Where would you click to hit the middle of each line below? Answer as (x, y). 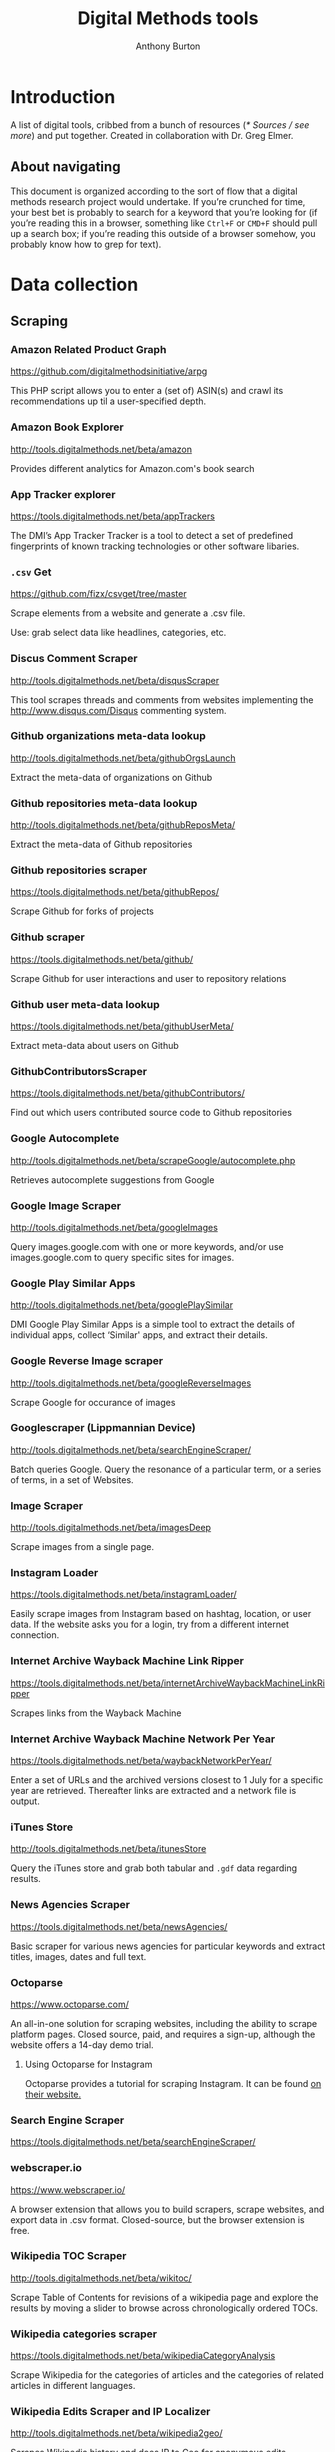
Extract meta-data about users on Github (95, 1046)
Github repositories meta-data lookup (104, 803)
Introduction (63, 96)
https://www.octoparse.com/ (70, 2004)
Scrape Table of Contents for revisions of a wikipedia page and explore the (164, 2297)
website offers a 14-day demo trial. (82, 2044)
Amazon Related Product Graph (88, 349)
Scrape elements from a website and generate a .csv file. (128, 613)
